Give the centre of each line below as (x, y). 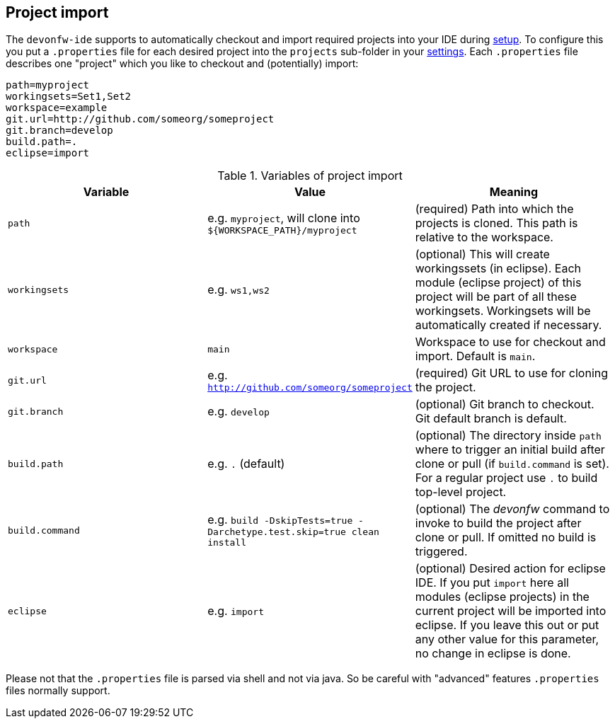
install (227, 543)
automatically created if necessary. (508, 325)
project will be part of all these (496, 297)
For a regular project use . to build (506, 478)
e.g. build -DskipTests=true (280, 520)
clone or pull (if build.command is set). (512, 464)
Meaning (514, 192)
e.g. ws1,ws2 (238, 290)
